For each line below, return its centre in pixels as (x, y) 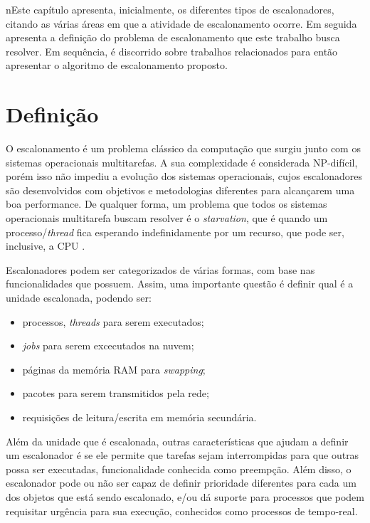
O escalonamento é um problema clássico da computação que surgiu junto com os (183, 148)
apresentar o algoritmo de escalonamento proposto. (117, 65)
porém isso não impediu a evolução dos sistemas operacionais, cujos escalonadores (184, 176)
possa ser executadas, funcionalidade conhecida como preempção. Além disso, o (179, 469)
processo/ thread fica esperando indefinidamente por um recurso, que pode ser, (175, 232)
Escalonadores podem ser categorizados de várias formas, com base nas (160, 269)
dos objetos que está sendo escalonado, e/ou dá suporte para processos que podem (185, 496)
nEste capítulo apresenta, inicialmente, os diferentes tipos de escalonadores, (170, 9)
